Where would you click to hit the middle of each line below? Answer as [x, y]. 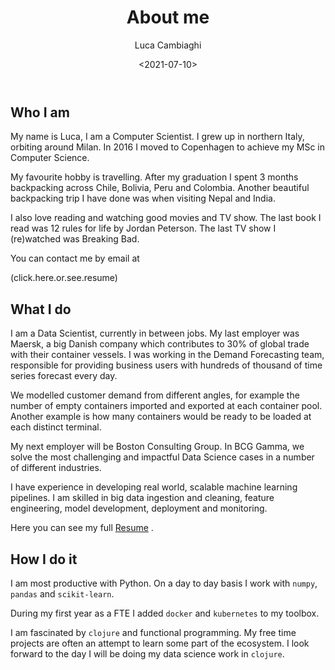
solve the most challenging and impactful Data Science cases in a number [162, 457]
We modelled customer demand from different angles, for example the [155, 395]
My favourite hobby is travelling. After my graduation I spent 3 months [154, 177]
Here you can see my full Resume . [82, 528]
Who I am [40, 112]
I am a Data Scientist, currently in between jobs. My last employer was [155, 333]
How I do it [44, 559]
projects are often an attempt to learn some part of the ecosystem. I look [160, 643]
